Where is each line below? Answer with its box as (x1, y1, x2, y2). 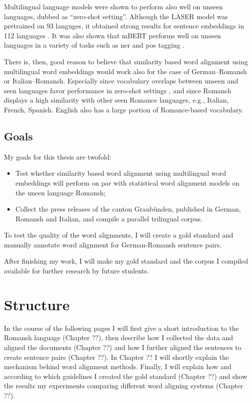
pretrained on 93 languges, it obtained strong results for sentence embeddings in (4, 21, 244, 31)
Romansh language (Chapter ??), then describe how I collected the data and (4, 332, 233, 343)
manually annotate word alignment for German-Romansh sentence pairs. (4, 239, 222, 249)
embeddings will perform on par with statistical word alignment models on (15, 177, 240, 188)
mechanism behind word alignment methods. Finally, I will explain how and (4, 361, 232, 372)
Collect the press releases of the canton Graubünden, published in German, (15, 204, 241, 214)
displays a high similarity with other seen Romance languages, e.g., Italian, (4, 95, 229, 105)
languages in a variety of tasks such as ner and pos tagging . (4, 40, 184, 50)
